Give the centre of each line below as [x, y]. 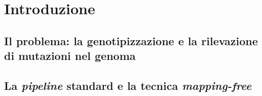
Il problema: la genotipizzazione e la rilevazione [131, 40]
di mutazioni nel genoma [70, 56]
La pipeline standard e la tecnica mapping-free [128, 85]
